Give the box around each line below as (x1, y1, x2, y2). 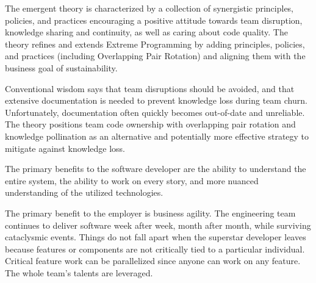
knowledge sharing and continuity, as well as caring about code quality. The (5, 26, 288, 38)
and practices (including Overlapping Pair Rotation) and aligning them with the (5, 49, 306, 62)
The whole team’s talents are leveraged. (5, 266, 153, 279)
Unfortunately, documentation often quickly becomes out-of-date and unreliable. (5, 106, 305, 118)
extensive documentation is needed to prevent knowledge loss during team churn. (5, 94, 307, 107)
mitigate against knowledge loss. (5, 141, 125, 154)
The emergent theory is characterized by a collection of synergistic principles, (5, 2, 294, 14)
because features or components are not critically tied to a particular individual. (5, 242, 305, 255)
